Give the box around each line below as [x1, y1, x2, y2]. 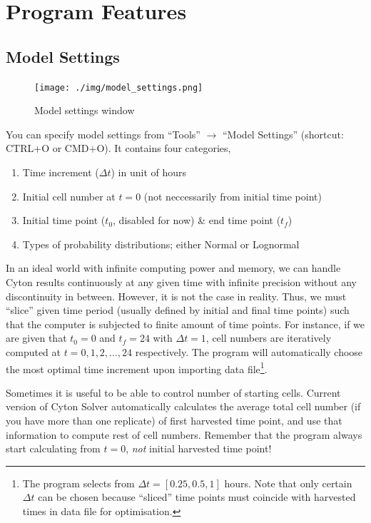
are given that [6, 330, 67, 345]
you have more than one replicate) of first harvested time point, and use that [6, 412, 342, 427]
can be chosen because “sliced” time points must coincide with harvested [38, 489, 356, 504]
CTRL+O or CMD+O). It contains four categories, [6, 141, 231, 156]
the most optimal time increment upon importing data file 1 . [6, 359, 268, 376]
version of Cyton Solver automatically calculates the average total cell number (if [6, 399, 361, 414]
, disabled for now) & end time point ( [113, 213, 281, 228]
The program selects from [22, 475, 135, 490]
